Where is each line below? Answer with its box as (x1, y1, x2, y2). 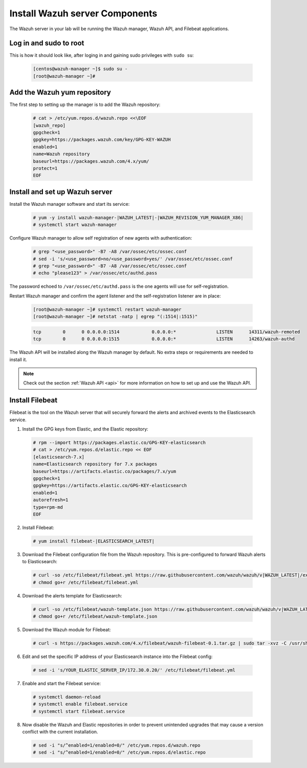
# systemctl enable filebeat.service (33, 701, 128, 707)
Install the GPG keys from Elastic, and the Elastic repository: (22, 426, 148, 432)
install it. (9, 356, 28, 362)
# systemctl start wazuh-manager (33, 222, 117, 228)
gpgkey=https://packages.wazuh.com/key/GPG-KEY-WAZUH (33, 137, 171, 143)
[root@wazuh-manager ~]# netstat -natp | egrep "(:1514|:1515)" (33, 314, 198, 319)
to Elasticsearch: (22, 559, 57, 565)
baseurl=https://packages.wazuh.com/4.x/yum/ (33, 158, 149, 164)
